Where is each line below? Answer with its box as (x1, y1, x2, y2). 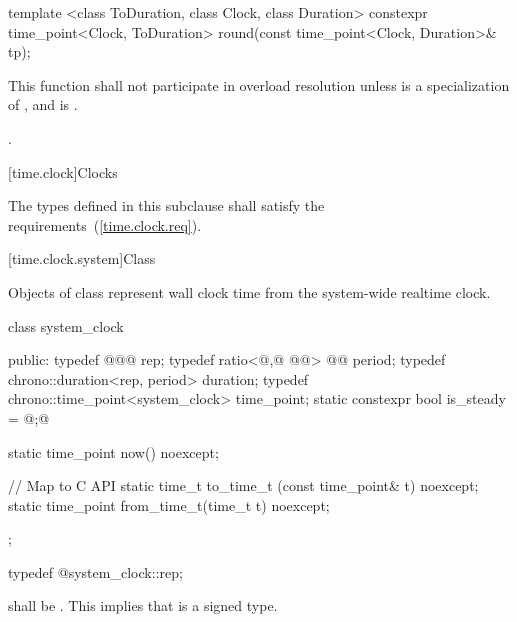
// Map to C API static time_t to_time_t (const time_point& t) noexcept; (8, 475, 479, 496)
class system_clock (8, 315, 124, 336)
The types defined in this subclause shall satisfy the (8, 195, 325, 216)
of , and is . (8, 94, 78, 115)
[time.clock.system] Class (8, 248, 156, 269)
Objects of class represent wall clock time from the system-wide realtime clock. (8, 281, 491, 302)
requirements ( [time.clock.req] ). (8, 214, 202, 235)
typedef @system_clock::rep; (8, 561, 183, 582)
